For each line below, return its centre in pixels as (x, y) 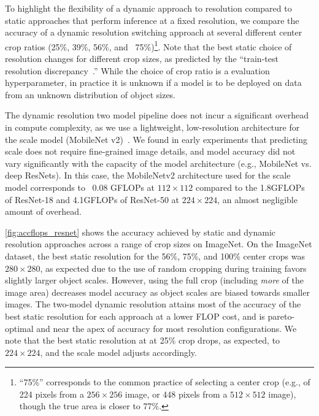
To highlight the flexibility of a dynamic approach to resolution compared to (148, 8)
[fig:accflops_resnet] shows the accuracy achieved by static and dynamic (140, 232)
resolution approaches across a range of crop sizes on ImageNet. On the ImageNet (159, 244)
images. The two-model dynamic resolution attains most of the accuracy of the (153, 304)
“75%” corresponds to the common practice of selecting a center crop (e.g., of (165, 382)
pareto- (281, 316)
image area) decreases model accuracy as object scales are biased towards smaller (157, 292)
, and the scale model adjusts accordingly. (118, 352)
